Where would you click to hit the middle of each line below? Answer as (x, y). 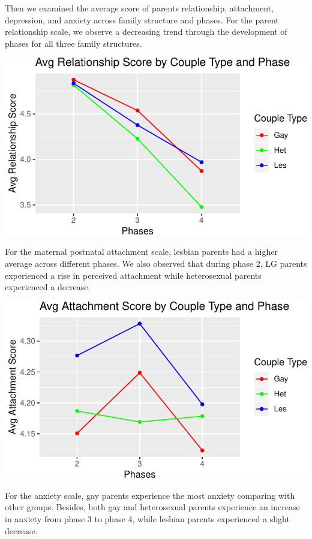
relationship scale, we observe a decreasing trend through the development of (146, 31)
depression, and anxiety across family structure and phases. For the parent (142, 19)
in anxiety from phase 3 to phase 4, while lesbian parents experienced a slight (147, 519)
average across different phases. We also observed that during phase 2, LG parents (156, 263)
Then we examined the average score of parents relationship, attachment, (139, 8)
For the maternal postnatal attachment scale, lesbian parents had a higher (141, 252)
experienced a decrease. (48, 287)
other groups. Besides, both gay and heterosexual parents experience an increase (152, 507)
